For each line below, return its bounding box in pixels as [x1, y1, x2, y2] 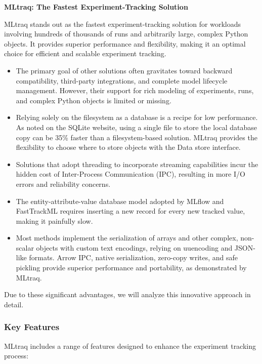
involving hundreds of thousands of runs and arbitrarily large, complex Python [4, 28, 248, 39]
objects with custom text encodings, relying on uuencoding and [36, 242, 233, 253]
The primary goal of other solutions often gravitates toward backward [16, 65, 233, 75]
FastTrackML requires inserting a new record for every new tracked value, [16, 206, 245, 216]
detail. [4, 299, 24, 309]
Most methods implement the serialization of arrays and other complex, [16, 232, 238, 243]
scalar [16, 242, 34, 253]
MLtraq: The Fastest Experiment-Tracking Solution [4, 2, 188, 12]
